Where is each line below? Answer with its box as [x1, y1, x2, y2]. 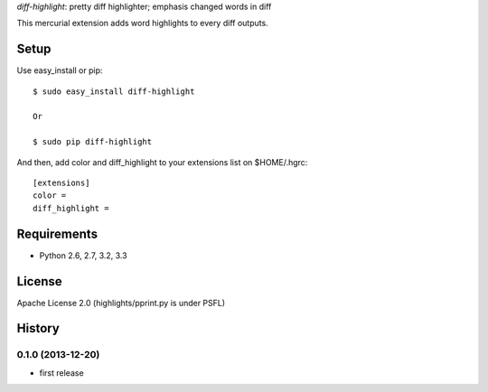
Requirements [16, 226, 99, 241]
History [16, 321, 61, 336]
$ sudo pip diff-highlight [33, 136, 153, 147]
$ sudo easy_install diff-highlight [33, 86, 195, 97]
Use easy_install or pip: [16, 65, 103, 76]
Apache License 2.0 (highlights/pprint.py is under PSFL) [16, 297, 226, 308]
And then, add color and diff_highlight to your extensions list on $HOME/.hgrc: [16, 156, 308, 167]
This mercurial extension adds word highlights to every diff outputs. [16, 18, 268, 29]
